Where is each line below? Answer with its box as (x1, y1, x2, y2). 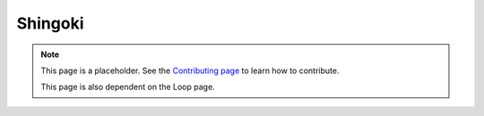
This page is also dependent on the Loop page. (40, 81, 215, 93)
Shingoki (16, 13, 84, 33)
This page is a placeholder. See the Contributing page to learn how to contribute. (40, 65, 340, 76)
